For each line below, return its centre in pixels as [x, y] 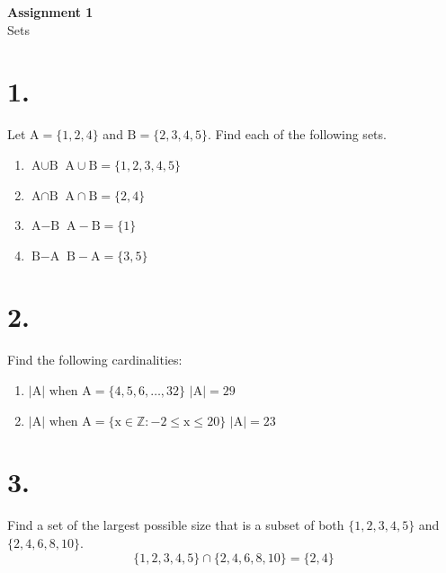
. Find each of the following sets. [297, 134]
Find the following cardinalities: [95, 360]
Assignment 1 [50, 12]
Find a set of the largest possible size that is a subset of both [176, 525]
